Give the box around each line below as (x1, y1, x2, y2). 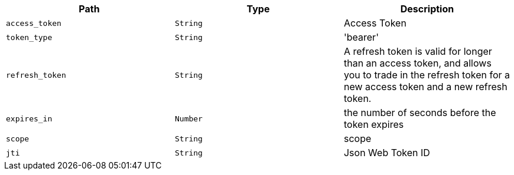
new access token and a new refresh (343, 81, 508, 93)
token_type (6, 32, 53, 42)
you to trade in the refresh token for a (343, 69, 510, 81)
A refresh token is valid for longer (343, 45, 492, 57)
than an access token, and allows (343, 57, 492, 69)
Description (400, 3, 454, 15)
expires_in (6, 114, 53, 123)
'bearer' (343, 31, 379, 43)
